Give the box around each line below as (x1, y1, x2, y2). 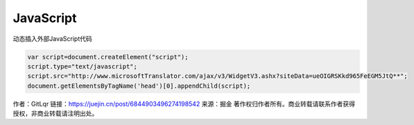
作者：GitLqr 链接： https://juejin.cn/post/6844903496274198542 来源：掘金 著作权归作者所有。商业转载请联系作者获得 (12, 99, 356, 108)
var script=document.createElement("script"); (27, 52, 189, 61)
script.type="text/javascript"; (27, 62, 138, 70)
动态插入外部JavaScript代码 (12, 35, 93, 43)
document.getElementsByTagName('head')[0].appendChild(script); (27, 81, 251, 90)
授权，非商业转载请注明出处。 (12, 109, 98, 117)
